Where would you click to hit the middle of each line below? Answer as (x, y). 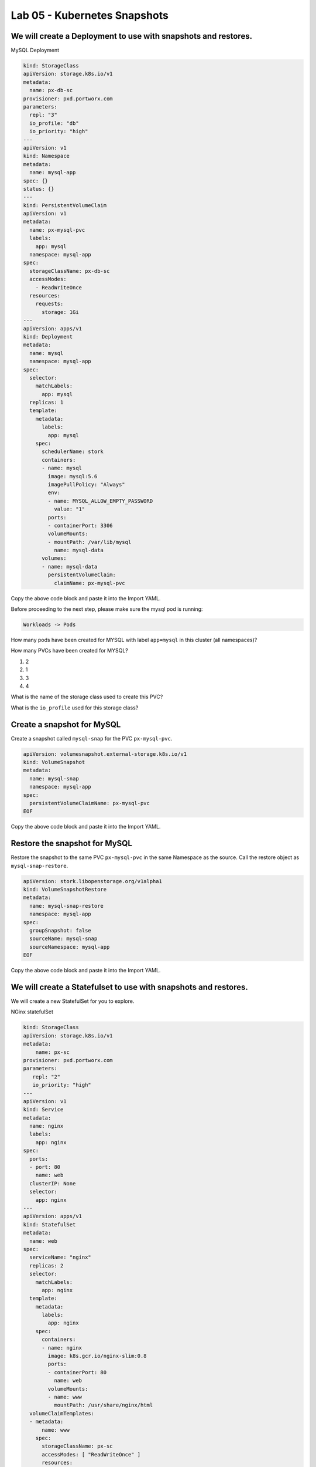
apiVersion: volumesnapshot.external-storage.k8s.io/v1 (105, 754)
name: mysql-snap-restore (66, 906)
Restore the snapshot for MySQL (72, 844)
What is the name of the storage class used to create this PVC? (87, 697)
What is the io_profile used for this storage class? (75, 708)
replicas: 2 (47, 1265)
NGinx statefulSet (32, 1012)
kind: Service (43, 1110)
